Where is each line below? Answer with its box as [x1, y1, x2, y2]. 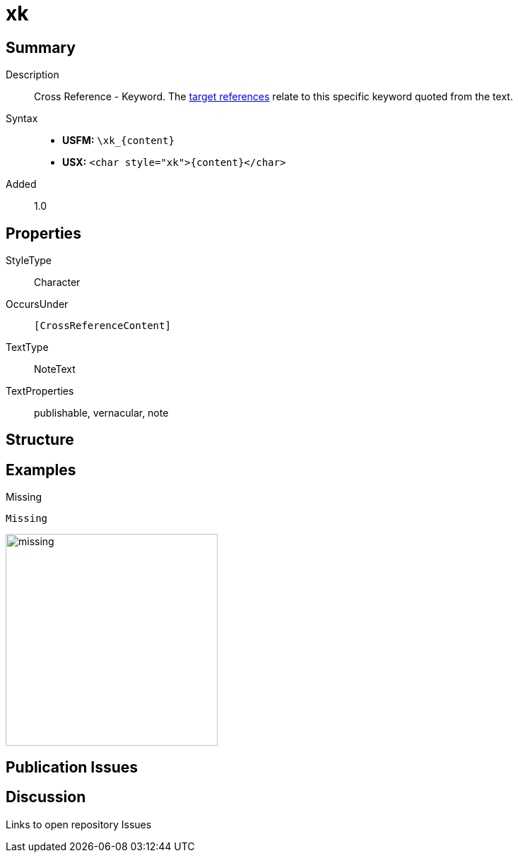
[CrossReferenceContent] [34, 320, 171, 332]
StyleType [6, 254, 52, 267]
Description [6, 68, 59, 81]
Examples [6, 460, 76, 479]
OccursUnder [6, 298, 69, 311]
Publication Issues [6, 758, 139, 776]
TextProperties [6, 385, 74, 398]
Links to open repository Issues [6, 818, 152, 830]
